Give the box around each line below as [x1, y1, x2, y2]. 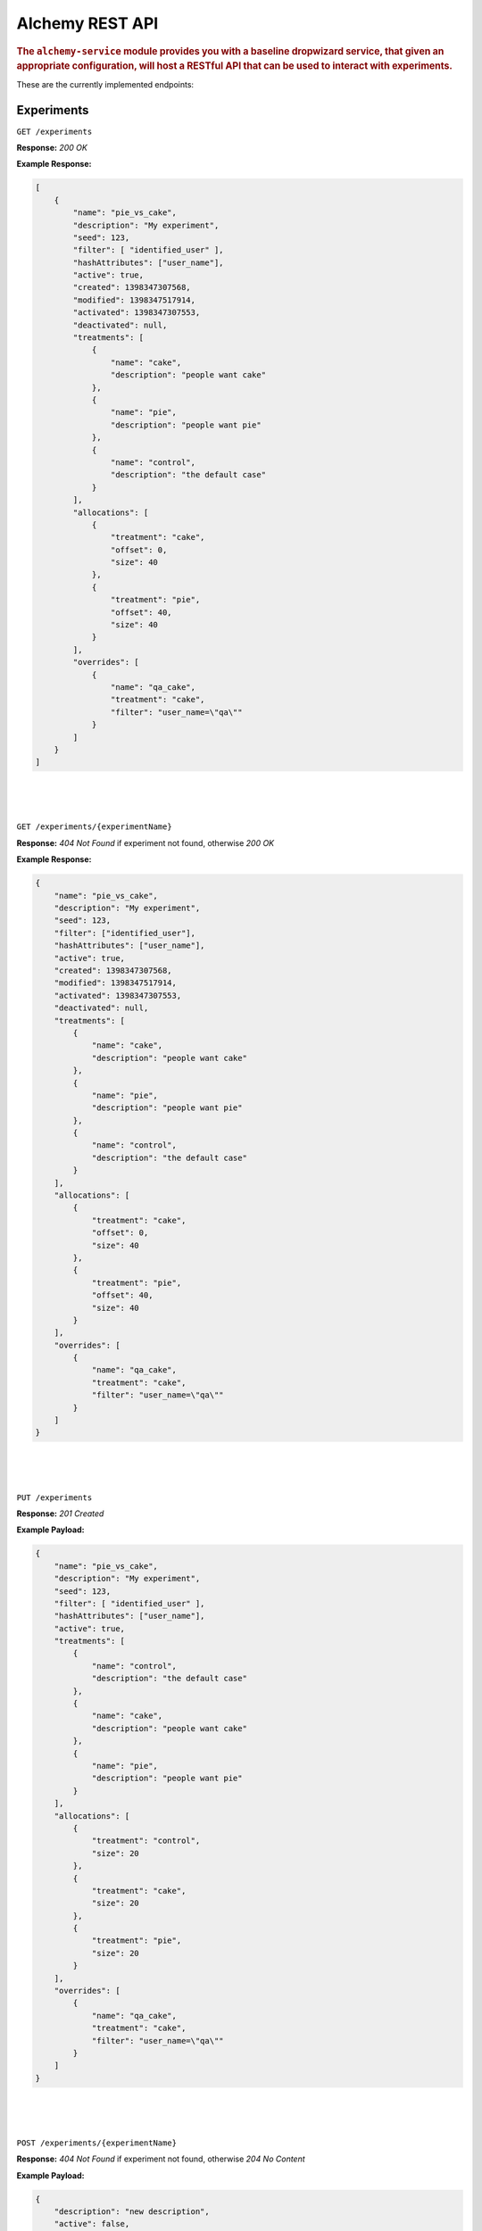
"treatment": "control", [91, 1836, 201, 1846]
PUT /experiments [16, 1492, 93, 1503]
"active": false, [54, 2219, 130, 2229]
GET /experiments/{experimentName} [16, 822, 173, 832]
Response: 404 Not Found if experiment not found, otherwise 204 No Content [16, 2153, 305, 2164]
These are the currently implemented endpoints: [16, 79, 195, 89]
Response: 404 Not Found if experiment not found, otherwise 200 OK [16, 837, 275, 848]
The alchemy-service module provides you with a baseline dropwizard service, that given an [16, 45, 445, 57]
